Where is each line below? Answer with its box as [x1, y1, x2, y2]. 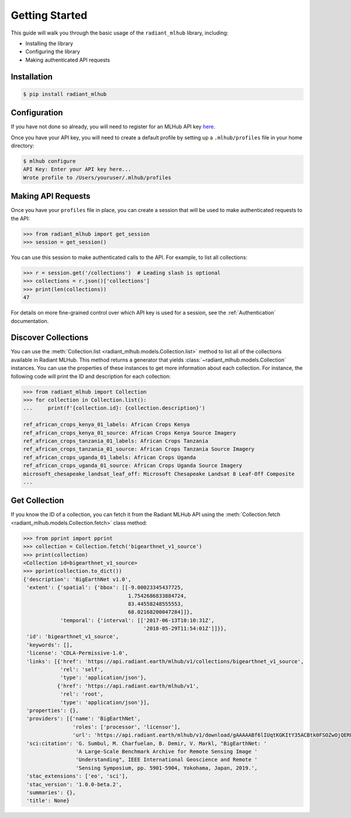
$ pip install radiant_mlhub [23, 91, 107, 97]
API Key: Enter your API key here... [23, 166, 132, 173]
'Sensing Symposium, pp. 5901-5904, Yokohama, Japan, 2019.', [75, 765, 258, 771]
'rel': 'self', [60, 666, 104, 673]
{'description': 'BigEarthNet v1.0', [23, 576, 132, 582]
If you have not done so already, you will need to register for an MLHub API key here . [11, 123, 216, 130]
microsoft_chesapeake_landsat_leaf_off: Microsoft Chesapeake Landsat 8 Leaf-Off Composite [23, 471, 295, 477]
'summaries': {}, [26, 789, 76, 796]
